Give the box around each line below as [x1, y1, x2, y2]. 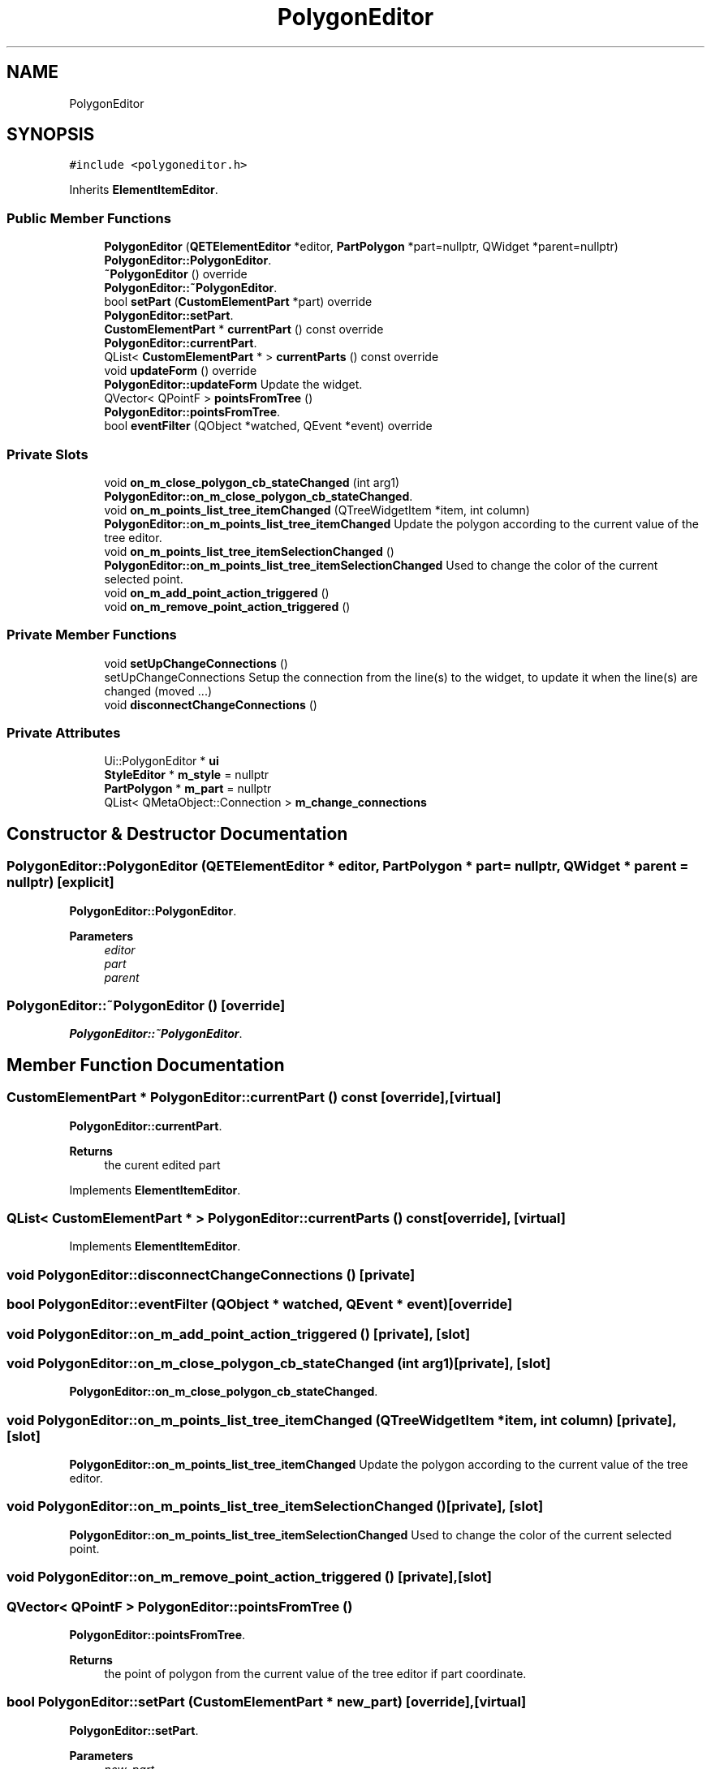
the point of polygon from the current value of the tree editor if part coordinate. [104, 1666, 527, 1681]
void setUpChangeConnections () [104, 656, 288, 670]
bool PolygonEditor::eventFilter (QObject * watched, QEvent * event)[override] [6, 1296, 513, 1313]
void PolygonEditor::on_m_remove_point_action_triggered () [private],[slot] [6, 1569, 492, 1586]
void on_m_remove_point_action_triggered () [104, 599, 351, 613]
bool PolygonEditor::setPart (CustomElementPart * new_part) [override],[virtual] [6, 1694, 527, 1711]
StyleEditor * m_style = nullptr [104, 768, 269, 782]
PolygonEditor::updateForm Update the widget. [104, 377, 363, 392]
